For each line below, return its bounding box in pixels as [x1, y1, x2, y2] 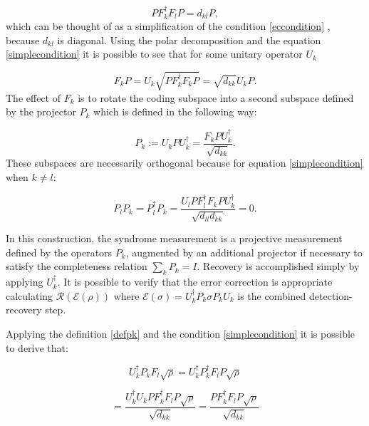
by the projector [6, 104, 76, 119]
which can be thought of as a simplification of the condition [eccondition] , [6, 19, 331, 33]
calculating [6, 288, 53, 303]
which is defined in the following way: [93, 104, 257, 119]
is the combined [237, 288, 306, 303]
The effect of [6, 90, 61, 105]
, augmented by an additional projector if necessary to [125, 244, 363, 259]
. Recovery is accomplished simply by [197, 259, 360, 274]
